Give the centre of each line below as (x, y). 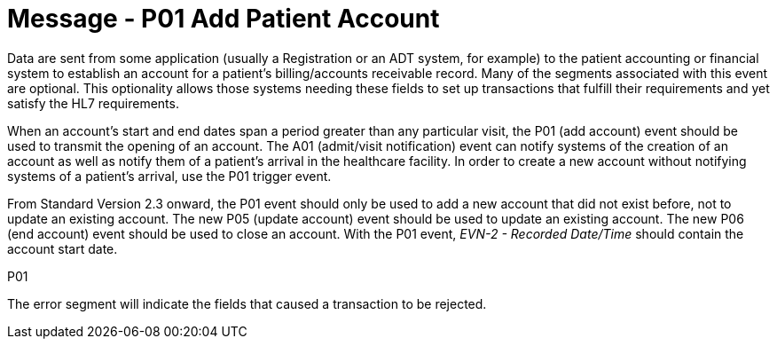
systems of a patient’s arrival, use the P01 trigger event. (169, 176)
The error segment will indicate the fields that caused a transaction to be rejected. (247, 303)
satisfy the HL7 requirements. (93, 103)
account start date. (63, 248)
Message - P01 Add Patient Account (224, 19)
